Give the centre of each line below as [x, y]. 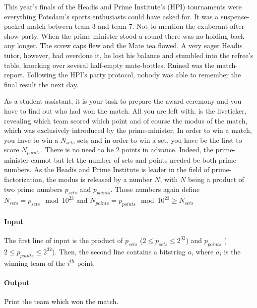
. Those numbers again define [155, 189]
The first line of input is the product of [64, 240]
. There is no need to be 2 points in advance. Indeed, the [127, 150]
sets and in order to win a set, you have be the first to [160, 140]
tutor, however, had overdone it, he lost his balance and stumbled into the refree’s [129, 55]
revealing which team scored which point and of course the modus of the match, [126, 120]
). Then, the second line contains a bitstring [119, 251]
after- [238, 26]
